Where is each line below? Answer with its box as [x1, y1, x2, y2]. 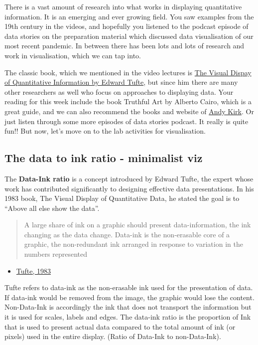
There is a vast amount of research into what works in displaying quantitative [4, 1, 242, 11]
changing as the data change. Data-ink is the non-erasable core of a [24, 229, 230, 239]
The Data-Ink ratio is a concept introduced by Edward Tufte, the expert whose [4, 173, 254, 183]
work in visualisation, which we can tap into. [4, 50, 141, 60]
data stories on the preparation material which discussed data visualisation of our [4, 30, 254, 41]
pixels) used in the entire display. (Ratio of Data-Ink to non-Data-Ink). [4, 331, 221, 342]
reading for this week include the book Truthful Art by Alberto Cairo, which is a [4, 96, 252, 107]
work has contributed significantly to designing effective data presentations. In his [4, 183, 254, 193]
